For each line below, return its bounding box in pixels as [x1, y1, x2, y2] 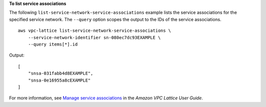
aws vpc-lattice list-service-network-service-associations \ [18, 28, 171, 34]
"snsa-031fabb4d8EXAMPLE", [28, 71, 94, 76]
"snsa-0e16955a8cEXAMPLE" [28, 77, 91, 83]
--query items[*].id [28, 42, 78, 47]
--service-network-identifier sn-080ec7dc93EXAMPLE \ [28, 35, 161, 40]
